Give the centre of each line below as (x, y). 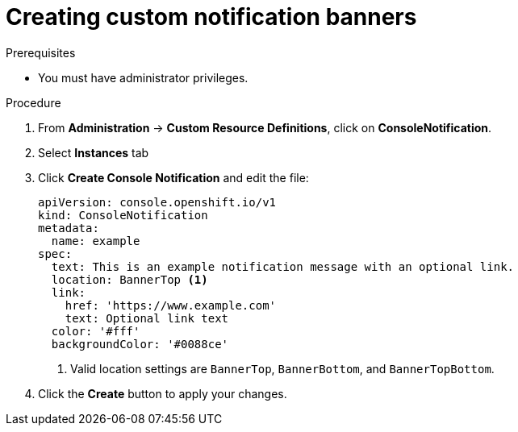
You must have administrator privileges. (143, 77)
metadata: (69, 228)
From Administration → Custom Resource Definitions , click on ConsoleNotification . (265, 127)
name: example (96, 241)
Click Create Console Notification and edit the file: (173, 177)
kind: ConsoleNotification (123, 215)
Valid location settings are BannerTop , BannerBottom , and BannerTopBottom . (282, 368)
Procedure (33, 102)
